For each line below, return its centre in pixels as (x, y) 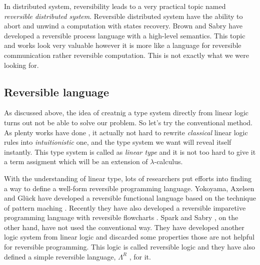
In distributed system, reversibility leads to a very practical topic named (115, 6)
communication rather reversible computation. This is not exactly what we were (126, 55)
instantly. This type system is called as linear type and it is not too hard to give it (130, 151)
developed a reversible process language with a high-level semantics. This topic (125, 35)
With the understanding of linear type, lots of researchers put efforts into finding (128, 178)
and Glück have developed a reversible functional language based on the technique (130, 198)
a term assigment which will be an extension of (76, 161)
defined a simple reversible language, (60, 256)
